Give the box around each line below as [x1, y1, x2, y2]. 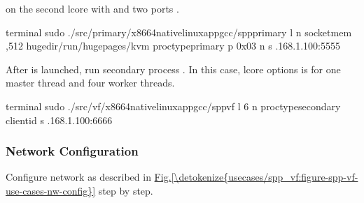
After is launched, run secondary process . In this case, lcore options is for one [6, 61, 341, 76]
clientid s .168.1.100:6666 [6, 112, 113, 127]
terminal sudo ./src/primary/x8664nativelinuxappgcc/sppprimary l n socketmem [6, 24, 352, 39]
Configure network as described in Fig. [6, 170, 171, 184]
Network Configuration [6, 142, 139, 160]
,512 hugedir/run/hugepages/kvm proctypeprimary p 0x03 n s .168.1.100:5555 [6, 38, 340, 53]
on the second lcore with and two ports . [6, 1, 179, 15]
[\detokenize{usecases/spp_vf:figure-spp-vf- [171, 170, 358, 184]
